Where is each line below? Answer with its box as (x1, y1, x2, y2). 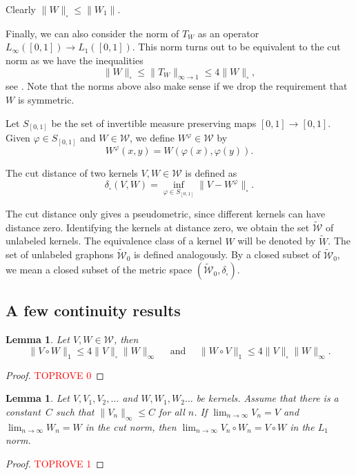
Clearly (6, 2, 36, 16)
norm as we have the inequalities (6, 52, 144, 67)
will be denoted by (237, 233, 316, 248)
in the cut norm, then (85, 419, 177, 434)
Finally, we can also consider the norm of (6, 26, 179, 40)
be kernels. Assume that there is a (196, 391, 339, 405)
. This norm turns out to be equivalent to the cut (132, 39, 341, 54)
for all (159, 404, 185, 418)
